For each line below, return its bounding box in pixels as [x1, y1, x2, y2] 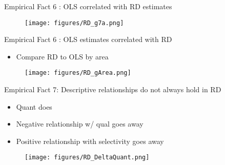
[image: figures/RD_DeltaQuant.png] [25, 154, 150, 161]
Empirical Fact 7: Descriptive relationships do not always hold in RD [4, 84, 221, 95]
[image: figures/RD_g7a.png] [25, 19, 124, 27]
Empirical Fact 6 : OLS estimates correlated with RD [4, 34, 172, 45]
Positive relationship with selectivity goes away [16, 135, 164, 146]
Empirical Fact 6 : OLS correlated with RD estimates [4, 1, 172, 11]
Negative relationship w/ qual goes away [16, 118, 144, 129]
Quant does [16, 101, 52, 112]
